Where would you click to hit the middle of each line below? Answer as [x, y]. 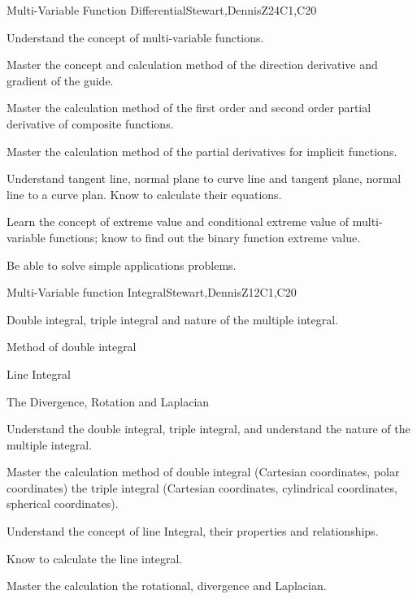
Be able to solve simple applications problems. [122, 265]
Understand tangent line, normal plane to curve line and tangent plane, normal [204, 178]
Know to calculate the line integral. [95, 558]
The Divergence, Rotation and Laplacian [108, 401]
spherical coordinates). [63, 504]
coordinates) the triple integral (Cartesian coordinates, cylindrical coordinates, [202, 487]
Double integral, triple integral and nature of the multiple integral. [173, 319]
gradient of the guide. [60, 80]
